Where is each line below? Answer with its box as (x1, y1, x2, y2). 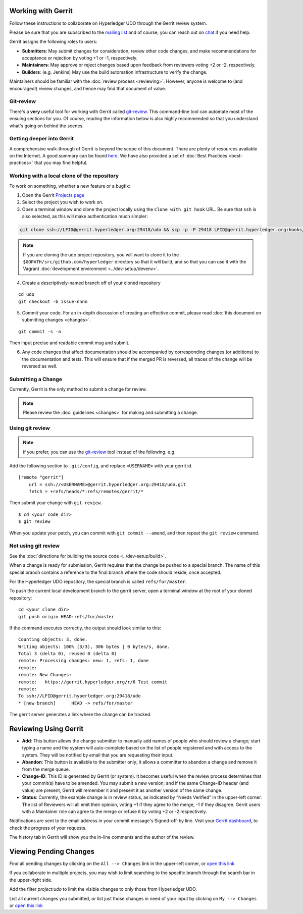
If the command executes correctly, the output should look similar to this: (9, 625, 162, 631)
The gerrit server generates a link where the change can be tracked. (9, 712, 151, 718)
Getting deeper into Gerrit (9, 135, 74, 142)
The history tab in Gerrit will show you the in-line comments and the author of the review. (9, 834, 195, 840)
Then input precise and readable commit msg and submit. (9, 340, 130, 346)
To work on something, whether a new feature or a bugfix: (9, 183, 131, 189)
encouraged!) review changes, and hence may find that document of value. (9, 85, 166, 91)
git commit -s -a (18, 329, 61, 334)
